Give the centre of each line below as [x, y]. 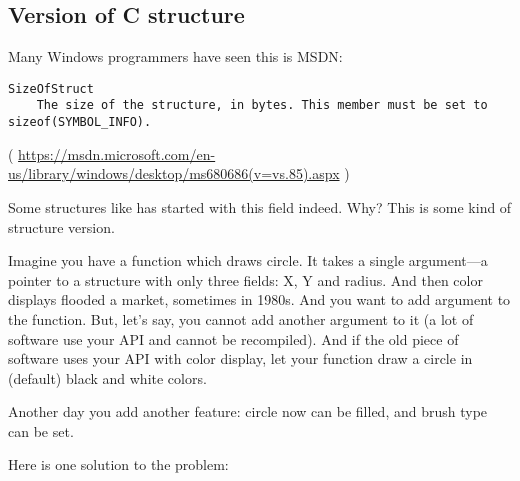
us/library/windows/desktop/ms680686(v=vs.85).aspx [174, 173]
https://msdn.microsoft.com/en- [117, 153]
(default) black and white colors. [107, 377]
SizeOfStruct [51, 88]
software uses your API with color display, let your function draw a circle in [240, 358]
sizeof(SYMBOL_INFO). [80, 122]
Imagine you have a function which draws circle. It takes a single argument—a [248, 260]
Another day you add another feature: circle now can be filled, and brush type [248, 411]
